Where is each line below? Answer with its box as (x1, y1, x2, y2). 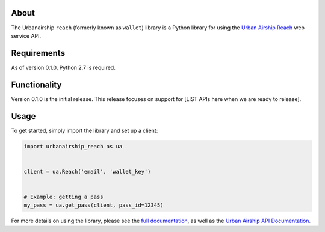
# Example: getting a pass (23, 193, 104, 200)
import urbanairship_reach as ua (23, 143, 123, 150)
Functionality (11, 79, 62, 90)
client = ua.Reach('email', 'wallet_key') (23, 168, 151, 175)
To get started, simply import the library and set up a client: (11, 127, 158, 134)
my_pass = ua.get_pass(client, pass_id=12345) (23, 202, 164, 209)
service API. (11, 32, 42, 39)
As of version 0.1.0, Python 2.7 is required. (11, 64, 116, 71)
